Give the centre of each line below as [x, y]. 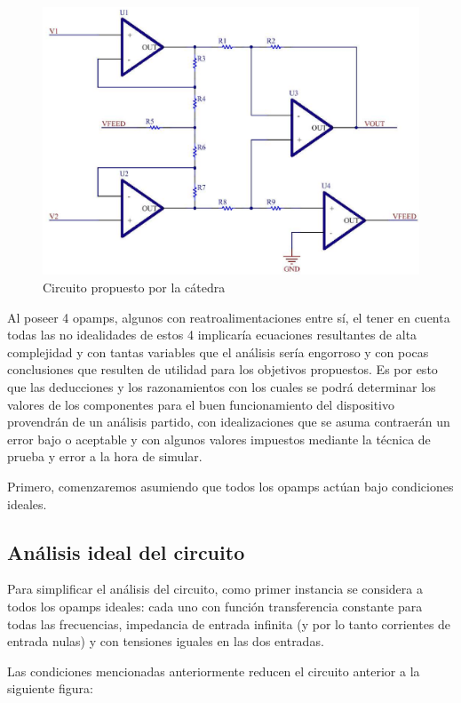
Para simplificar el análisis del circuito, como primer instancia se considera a [215, 589]
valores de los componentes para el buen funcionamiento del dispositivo [201, 404]
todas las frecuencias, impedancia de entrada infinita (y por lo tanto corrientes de [229, 623]
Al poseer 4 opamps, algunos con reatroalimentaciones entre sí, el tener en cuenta [229, 317]
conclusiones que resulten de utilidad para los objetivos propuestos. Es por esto [223, 369]
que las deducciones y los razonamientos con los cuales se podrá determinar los [222, 387]
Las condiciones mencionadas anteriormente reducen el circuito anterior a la [214, 671]
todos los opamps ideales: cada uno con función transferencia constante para [215, 606]
